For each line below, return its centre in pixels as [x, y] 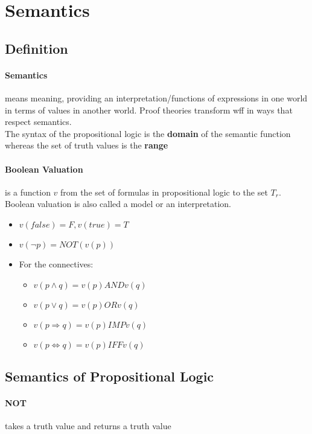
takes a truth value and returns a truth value [88, 426]
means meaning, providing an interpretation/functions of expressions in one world [156, 97]
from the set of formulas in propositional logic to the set [164, 192]
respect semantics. [38, 122]
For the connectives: [56, 263]
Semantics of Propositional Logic [110, 376]
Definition [37, 48]
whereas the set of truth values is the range [87, 145]
